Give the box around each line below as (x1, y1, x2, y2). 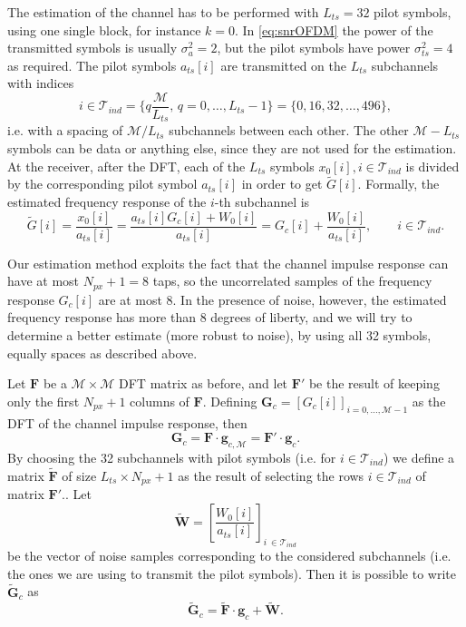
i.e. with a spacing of (7, 121, 123, 140)
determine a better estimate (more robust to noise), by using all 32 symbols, (7, 325, 432, 344)
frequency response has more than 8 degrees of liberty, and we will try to (7, 308, 413, 327)
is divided (405, 156, 460, 175)
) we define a (383, 447, 455, 466)
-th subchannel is (214, 192, 310, 211)
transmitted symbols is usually (7, 38, 178, 57)
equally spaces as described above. (7, 343, 198, 362)
